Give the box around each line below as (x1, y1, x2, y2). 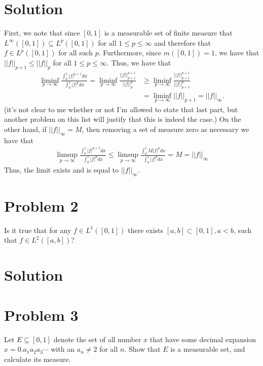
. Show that (124, 344, 161, 354)
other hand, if (4, 123, 47, 134)
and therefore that (154, 37, 211, 48)
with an (51, 344, 75, 354)
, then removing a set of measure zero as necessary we (82, 123, 249, 134)
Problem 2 (4, 195, 79, 216)
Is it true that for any (4, 224, 71, 235)
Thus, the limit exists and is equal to (4, 164, 119, 175)
